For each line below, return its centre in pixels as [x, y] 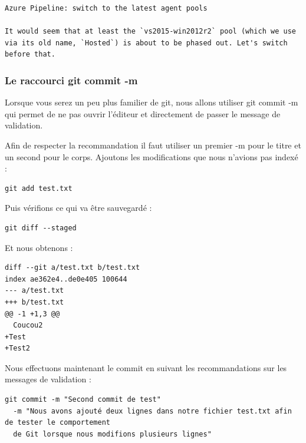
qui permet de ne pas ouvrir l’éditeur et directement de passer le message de [143, 113]
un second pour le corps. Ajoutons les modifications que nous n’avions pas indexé [152, 156]
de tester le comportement [57, 423]
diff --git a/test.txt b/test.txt [73, 268]
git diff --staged [41, 228]
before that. [30, 54]
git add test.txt [39, 188]
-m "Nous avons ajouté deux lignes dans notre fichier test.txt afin [152, 411]
